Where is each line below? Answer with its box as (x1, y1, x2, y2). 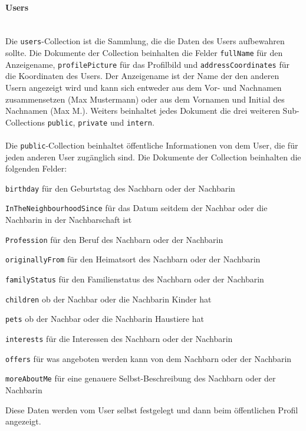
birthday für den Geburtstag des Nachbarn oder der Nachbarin (5, 182, 235, 194)
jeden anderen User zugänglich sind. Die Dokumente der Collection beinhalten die (5, 150, 301, 163)
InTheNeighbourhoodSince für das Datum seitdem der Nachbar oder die (5, 202, 268, 214)
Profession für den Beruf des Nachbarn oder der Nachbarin (5, 233, 223, 245)
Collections (5, 116, 45, 128)
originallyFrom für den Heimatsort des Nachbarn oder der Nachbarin (5, 253, 261, 265)
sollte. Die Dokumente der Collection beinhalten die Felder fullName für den (5, 47, 283, 59)
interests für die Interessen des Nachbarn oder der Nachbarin (5, 333, 233, 345)
